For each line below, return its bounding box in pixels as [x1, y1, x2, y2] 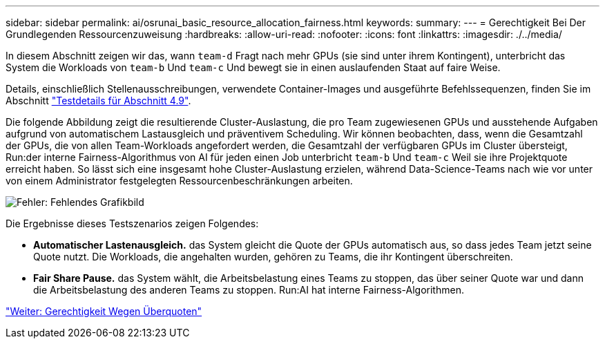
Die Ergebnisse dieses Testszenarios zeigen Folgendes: [6, 218, 259, 229]
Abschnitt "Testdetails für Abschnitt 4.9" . [6, 95, 191, 106]
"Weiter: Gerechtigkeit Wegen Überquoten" [6, 305, 202, 317]
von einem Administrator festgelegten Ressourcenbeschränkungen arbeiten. [6, 175, 353, 187]
